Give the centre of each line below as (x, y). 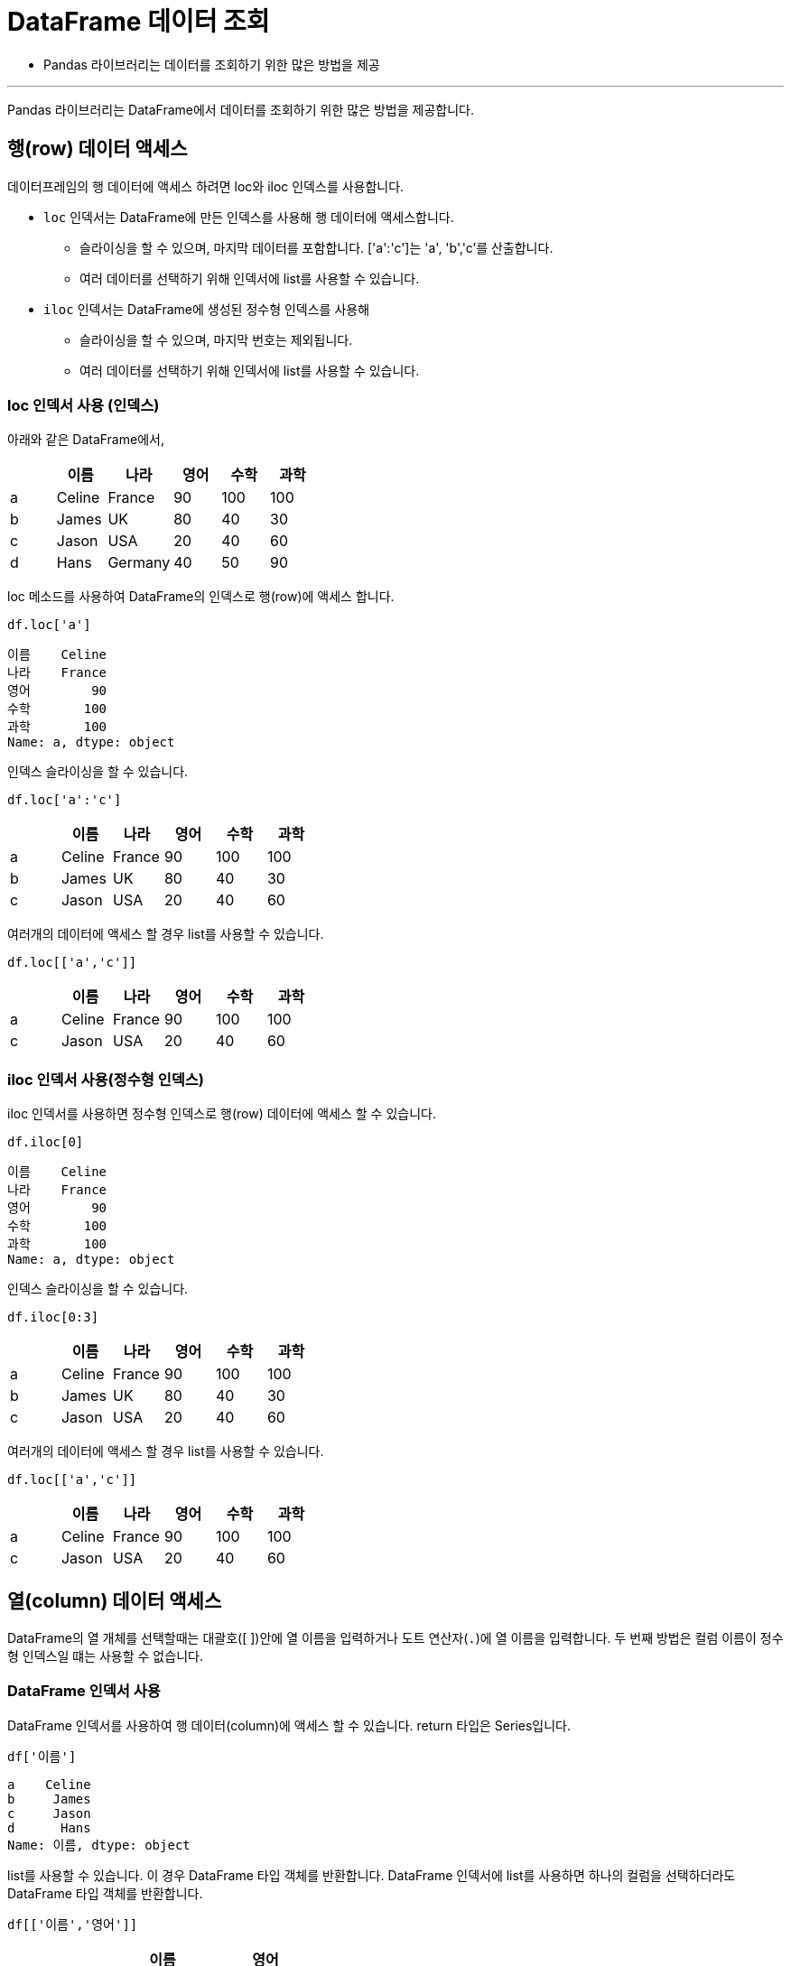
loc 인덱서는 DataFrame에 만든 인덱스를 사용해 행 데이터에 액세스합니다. (249, 217)
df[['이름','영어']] (73, 1924)
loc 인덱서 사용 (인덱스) (84, 405)
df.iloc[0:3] (53, 1317)
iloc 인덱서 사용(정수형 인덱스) (106, 1079)
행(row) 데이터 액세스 (98, 149)
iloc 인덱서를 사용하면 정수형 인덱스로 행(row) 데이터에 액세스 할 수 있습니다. (222, 1114)
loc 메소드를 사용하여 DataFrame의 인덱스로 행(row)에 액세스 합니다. (201, 597)
